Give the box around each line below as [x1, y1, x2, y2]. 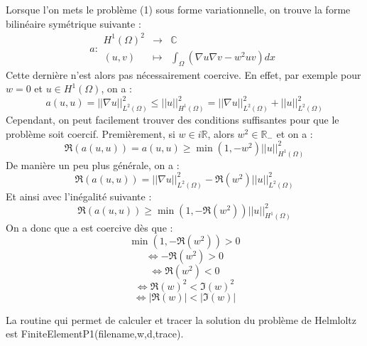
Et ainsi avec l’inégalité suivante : [6, 188, 152, 203]
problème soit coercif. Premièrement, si [6, 126, 175, 141]
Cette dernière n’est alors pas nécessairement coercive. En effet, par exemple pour [6, 67, 361, 82]
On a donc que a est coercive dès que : [6, 220, 173, 234]
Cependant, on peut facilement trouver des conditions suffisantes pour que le [6, 112, 339, 127]
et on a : [276, 126, 313, 141]
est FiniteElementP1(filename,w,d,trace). [6, 326, 184, 341]
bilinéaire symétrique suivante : [6, 16, 141, 31]
